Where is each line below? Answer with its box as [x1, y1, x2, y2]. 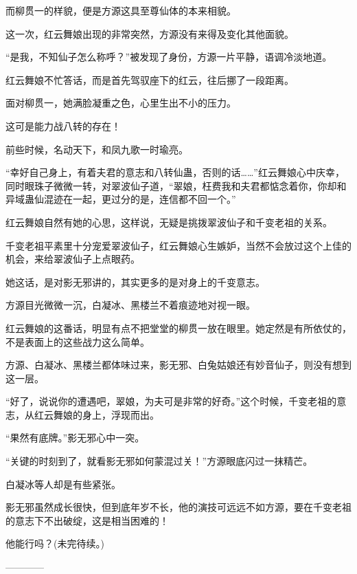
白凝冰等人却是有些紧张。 [5, 476, 121, 491]
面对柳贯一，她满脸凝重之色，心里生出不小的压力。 [5, 96, 236, 110]
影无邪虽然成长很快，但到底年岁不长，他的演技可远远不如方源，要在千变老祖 [5, 500, 352, 514]
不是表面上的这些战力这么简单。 [5, 334, 150, 349]
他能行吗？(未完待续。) [5, 536, 104, 551]
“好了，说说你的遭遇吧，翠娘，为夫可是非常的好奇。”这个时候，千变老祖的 [5, 394, 337, 408]
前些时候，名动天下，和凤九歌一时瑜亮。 [5, 142, 188, 156]
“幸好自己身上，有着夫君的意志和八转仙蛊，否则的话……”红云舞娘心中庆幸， [5, 165, 345, 179]
